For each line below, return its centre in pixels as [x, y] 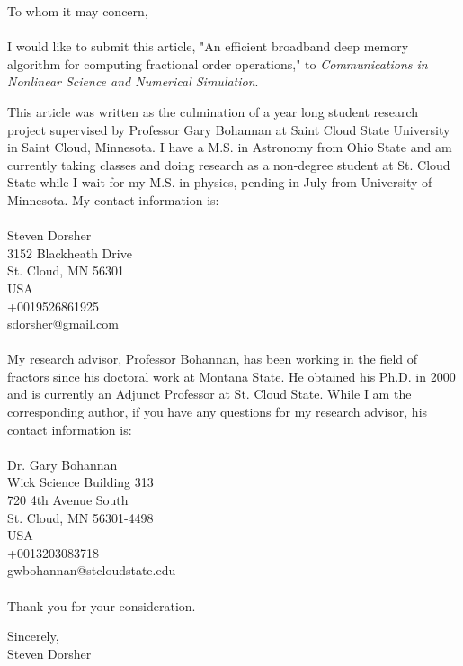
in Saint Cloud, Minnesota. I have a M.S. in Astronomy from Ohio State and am [230, 147]
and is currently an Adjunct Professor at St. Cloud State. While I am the [209, 394]
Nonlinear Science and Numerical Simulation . [133, 81]
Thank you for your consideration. [102, 605]
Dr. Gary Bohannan [62, 464]
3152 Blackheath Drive [70, 252]
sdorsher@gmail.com [63, 324]
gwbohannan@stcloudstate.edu [92, 570]
